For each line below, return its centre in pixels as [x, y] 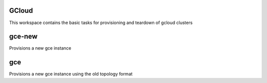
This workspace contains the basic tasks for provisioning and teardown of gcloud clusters [101, 23]
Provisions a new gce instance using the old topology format [71, 74]
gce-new [23, 37]
